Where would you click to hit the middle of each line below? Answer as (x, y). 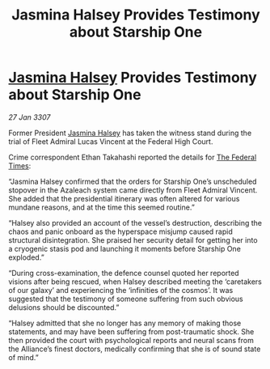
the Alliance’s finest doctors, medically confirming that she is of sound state (135, 349)
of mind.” (23, 357)
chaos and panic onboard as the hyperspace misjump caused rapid (120, 231)
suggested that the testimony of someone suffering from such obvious (126, 299)
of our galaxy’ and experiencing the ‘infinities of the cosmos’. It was (121, 290)
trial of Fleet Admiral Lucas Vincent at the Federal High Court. (111, 141)
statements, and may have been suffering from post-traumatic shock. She (131, 331)
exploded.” (26, 257)
